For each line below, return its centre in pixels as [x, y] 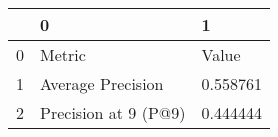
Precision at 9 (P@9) [113, 112]
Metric [63, 54]
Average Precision [102, 83]
